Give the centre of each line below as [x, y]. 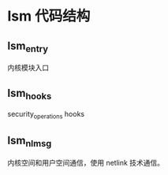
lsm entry [28, 47]
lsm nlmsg [30, 142]
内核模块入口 [28, 68]
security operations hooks [46, 115]
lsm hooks [30, 94]
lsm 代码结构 [49, 16]
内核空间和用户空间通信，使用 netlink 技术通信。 [86, 162]
